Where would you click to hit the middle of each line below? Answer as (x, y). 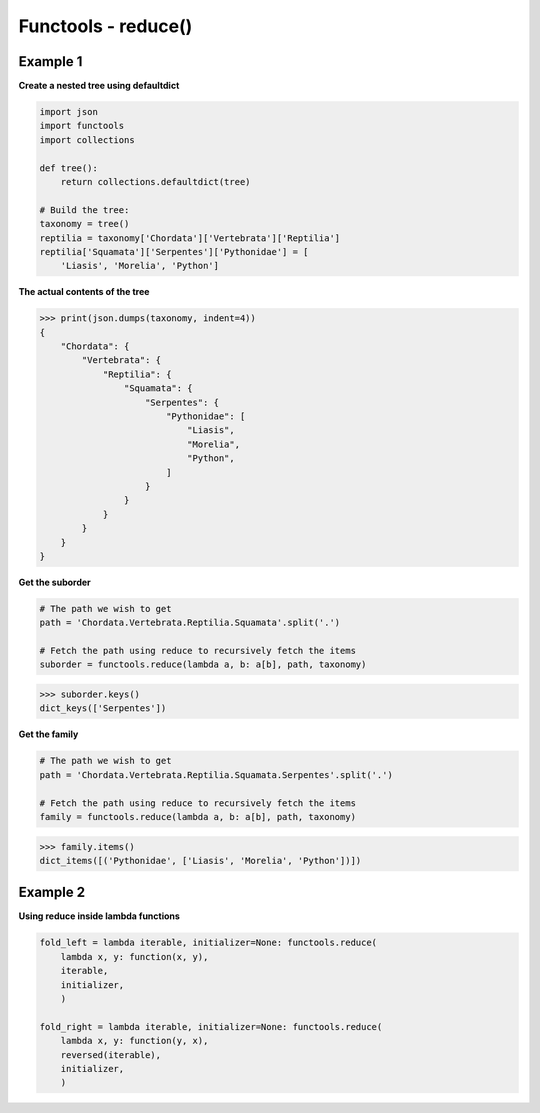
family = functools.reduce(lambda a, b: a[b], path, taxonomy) (198, 816)
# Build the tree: (84, 209)
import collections (87, 139)
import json (69, 112)
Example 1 (50, 61)
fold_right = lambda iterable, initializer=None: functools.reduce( (211, 1026)
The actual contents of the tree (84, 292)
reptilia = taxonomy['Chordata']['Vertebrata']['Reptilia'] (190, 238)
